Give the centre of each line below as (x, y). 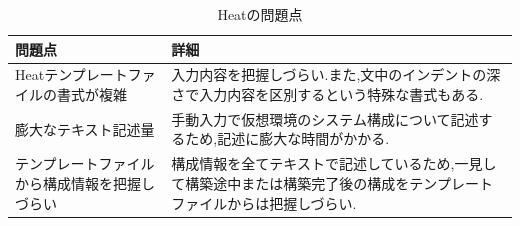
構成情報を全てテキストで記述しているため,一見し (334, 163)
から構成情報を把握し (85, 182)
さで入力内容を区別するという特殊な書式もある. (327, 94)
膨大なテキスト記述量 (85, 128)
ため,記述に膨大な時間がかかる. (287, 138)
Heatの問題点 (260, 14)
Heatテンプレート (71, 74)
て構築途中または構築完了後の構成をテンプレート (332, 182)
